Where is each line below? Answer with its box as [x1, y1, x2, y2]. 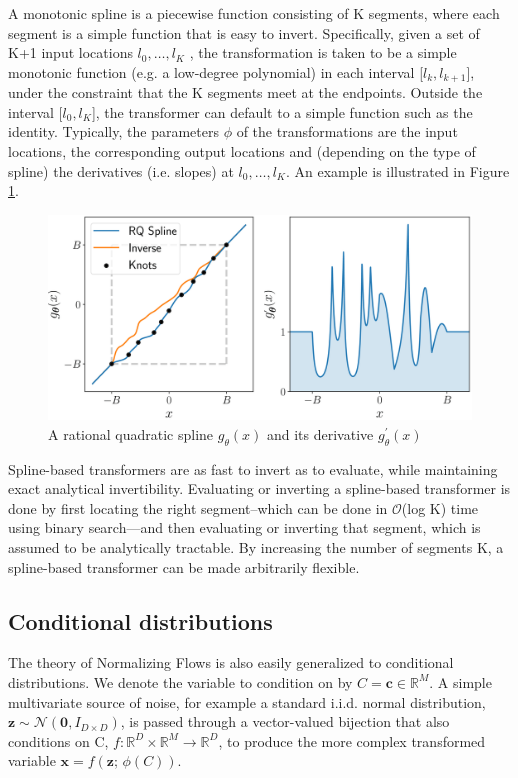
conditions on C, [8, 730, 109, 751]
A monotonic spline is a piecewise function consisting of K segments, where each [8, 3, 500, 23]
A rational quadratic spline [48, 423, 214, 444]
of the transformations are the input [236, 121, 458, 142]
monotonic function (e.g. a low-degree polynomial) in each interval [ [8, 61, 424, 82]
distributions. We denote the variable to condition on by [8, 671, 353, 692]
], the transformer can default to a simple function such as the [91, 101, 473, 122]
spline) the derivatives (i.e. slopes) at [8, 160, 234, 181]
